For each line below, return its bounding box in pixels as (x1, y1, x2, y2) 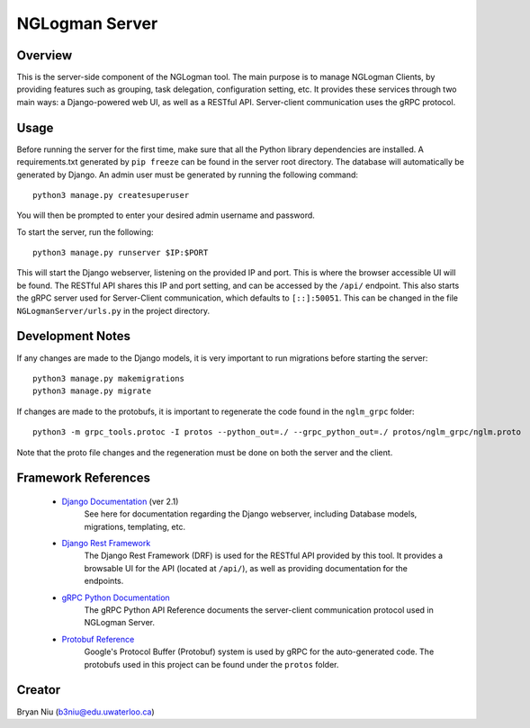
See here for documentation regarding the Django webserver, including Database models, (84, 508, 418, 519)
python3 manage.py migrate (32, 386, 152, 396)
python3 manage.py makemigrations (32, 373, 184, 383)
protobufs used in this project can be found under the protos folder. (84, 659, 339, 670)
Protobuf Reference (61, 634, 135, 644)
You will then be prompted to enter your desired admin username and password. (16, 210, 315, 220)
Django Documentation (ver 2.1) (61, 496, 179, 507)
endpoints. (84, 576, 124, 587)
